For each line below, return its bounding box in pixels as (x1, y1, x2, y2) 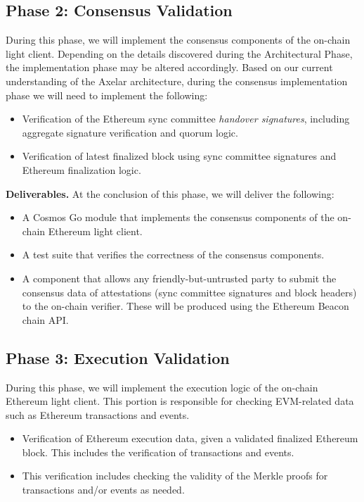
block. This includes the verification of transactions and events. (22, 444, 294, 459)
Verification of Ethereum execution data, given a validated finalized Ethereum (22, 431, 358, 446)
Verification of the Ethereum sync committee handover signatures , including (22, 111, 350, 126)
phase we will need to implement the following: (6, 87, 208, 102)
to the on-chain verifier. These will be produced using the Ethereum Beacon (22, 299, 349, 313)
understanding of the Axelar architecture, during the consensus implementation (6, 73, 348, 88)
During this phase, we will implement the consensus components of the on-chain (6, 32, 351, 47)
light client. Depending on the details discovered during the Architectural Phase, (6, 46, 353, 61)
